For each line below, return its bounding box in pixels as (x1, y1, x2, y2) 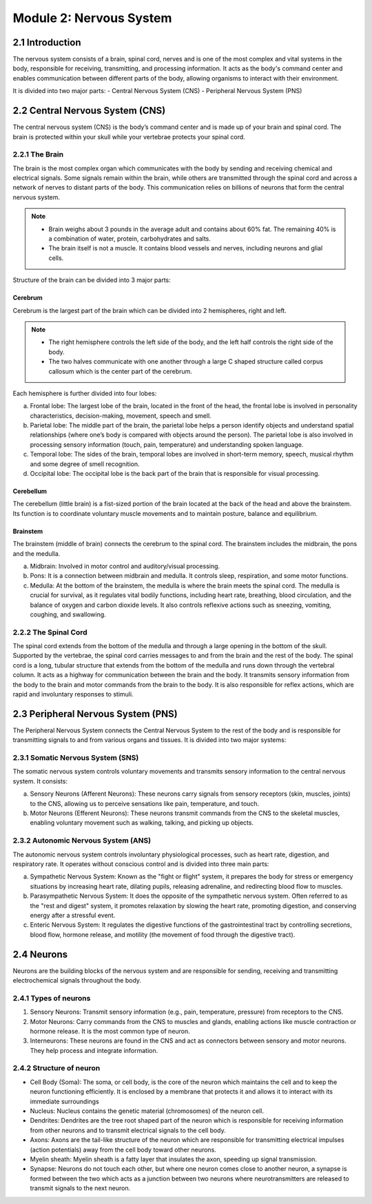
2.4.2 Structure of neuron (12, 1063, 101, 1073)
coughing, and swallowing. (30, 610, 106, 619)
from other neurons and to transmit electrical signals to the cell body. (30, 1126, 227, 1134)
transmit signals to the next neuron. (30, 1184, 131, 1192)
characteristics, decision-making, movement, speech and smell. (30, 411, 211, 420)
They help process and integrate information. (30, 1046, 158, 1054)
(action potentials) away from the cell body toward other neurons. (30, 1145, 216, 1154)
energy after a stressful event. (30, 911, 116, 919)
